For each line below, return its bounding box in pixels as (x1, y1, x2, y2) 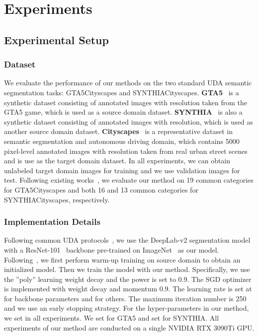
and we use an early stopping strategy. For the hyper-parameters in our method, (4, 303, 249, 313)
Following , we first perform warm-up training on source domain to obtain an (4, 254, 241, 265)
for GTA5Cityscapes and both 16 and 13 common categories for (4, 184, 198, 195)
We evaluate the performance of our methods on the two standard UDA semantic (4, 77, 252, 88)
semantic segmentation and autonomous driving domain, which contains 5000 (4, 135, 240, 146)
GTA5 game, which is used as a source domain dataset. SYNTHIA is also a (4, 107, 243, 117)
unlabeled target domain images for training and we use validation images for (4, 165, 240, 175)
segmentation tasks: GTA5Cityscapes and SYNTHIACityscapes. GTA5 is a (4, 87, 239, 97)
